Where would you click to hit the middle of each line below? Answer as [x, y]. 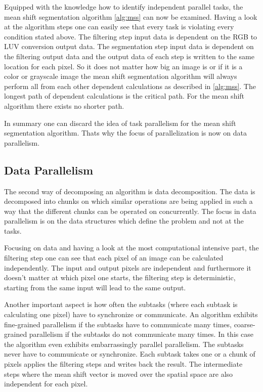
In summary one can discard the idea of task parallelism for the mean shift [120, 123]
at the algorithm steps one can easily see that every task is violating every [119, 27]
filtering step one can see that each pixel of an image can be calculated [114, 258]
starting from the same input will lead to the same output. [95, 287]
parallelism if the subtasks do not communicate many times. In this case [141, 334]
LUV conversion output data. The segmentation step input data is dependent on [129, 46]
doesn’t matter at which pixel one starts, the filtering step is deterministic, [120, 277]
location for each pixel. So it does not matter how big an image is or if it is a [123, 66]
